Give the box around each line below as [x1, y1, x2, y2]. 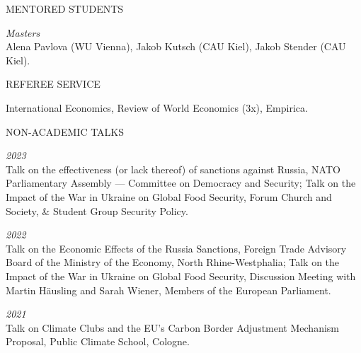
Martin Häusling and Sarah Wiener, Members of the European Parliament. [6, 282, 331, 297]
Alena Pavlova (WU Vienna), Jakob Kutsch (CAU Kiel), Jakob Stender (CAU [6, 39, 346, 54]
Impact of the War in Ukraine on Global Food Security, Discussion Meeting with [6, 268, 356, 283]
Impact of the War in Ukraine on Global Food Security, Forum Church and [6, 189, 332, 204]
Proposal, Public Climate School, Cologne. [6, 334, 190, 349]
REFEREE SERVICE [6, 76, 101, 91]
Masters [6, 25, 40, 40]
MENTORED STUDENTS [6, 1, 124, 16]
